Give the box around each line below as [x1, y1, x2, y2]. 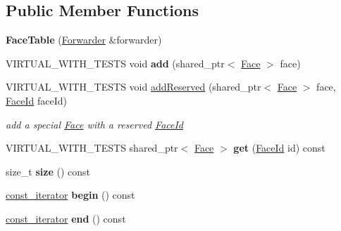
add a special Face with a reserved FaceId [6, 117, 184, 131]
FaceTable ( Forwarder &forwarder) [6, 32, 162, 47]
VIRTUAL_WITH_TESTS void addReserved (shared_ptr [6, 79, 261, 94]
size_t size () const [6, 164, 90, 178]
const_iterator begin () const [6, 187, 135, 202]
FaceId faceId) [6, 93, 67, 107]
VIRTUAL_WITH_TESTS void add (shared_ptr [6, 55, 225, 70]
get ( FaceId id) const [233, 140, 325, 155]
